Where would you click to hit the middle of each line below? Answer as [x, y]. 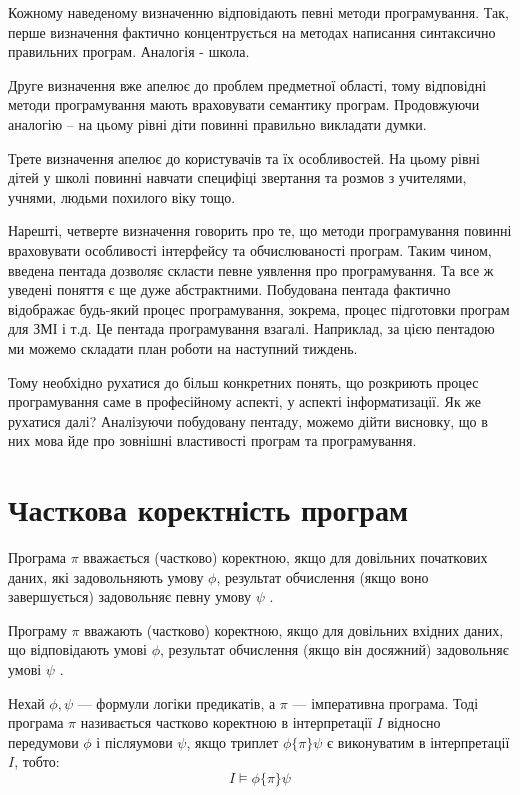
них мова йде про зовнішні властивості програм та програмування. [212, 440]
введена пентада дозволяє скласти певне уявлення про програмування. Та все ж [251, 269]
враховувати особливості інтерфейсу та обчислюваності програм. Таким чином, [250, 249]
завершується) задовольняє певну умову [129, 596]
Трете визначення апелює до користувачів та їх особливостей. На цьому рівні [244, 157]
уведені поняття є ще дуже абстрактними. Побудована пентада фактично [229, 289]
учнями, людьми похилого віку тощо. [122, 196]
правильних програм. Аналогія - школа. [129, 51]
